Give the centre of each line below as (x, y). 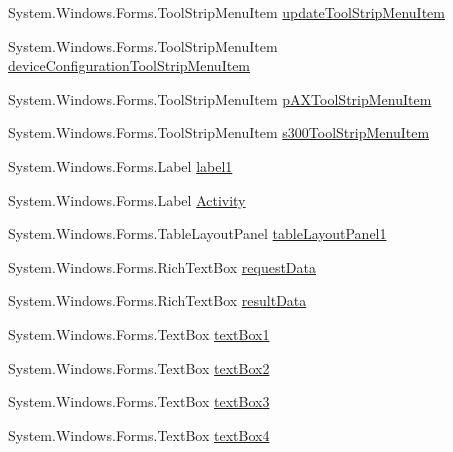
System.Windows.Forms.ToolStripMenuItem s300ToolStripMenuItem (219, 132)
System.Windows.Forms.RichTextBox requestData (162, 266)
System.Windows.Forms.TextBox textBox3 (139, 401)
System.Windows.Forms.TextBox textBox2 (139, 367)
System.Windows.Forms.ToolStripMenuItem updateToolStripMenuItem (226, 12)
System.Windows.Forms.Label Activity (127, 199)
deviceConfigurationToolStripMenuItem (129, 65)
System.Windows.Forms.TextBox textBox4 (139, 434)
